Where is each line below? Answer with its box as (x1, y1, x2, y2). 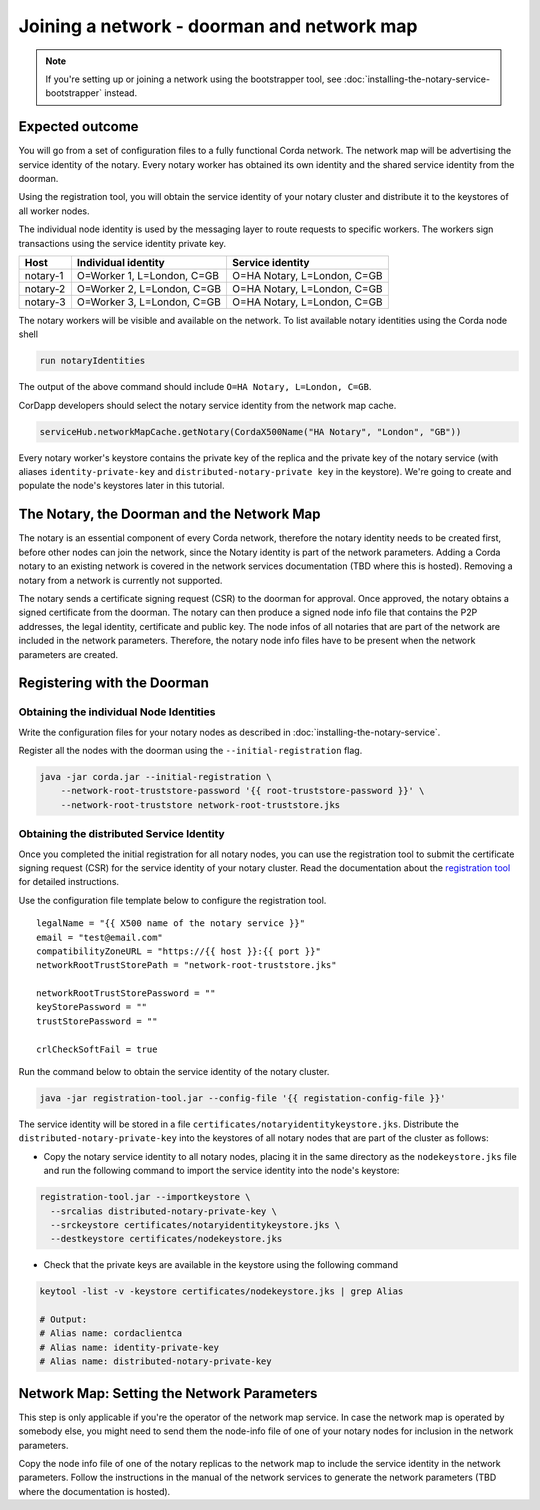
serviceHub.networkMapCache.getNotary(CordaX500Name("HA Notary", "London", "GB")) (39, 426, 462, 437)
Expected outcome (18, 118, 139, 135)
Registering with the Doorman (18, 675, 210, 692)
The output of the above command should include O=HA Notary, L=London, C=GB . (18, 381, 372, 393)
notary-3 (24, 295, 66, 309)
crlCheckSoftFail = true (36, 1043, 158, 1055)
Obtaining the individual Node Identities (18, 705, 216, 719)
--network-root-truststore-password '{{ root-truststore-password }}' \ (60, 785, 425, 797)
